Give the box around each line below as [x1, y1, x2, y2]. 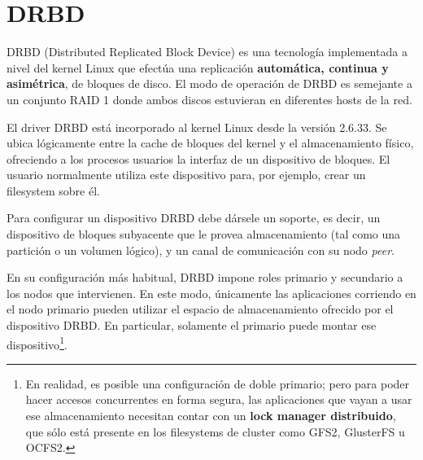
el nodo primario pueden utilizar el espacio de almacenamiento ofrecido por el [7, 300, 394, 318]
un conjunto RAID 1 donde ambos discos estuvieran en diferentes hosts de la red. [7, 90, 412, 107]
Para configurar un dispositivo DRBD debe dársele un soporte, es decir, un [7, 209, 381, 226]
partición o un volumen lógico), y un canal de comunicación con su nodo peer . [7, 241, 395, 258]
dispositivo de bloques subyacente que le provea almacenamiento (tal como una [7, 226, 401, 243]
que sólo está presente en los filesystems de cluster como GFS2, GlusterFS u [25, 423, 405, 440]
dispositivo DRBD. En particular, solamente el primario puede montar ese [7, 317, 377, 334]
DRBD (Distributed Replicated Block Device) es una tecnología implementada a [7, 43, 408, 60]
